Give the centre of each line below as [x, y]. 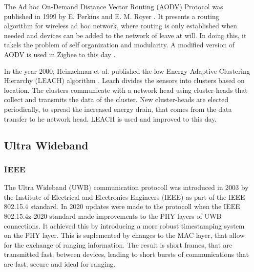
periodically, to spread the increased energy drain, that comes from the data [118, 109]
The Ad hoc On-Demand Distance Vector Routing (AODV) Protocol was [114, 6]
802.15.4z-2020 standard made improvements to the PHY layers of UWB [113, 216]
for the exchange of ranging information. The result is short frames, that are [118, 244]
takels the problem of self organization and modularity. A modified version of [119, 45]
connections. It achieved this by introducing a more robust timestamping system [124, 225]
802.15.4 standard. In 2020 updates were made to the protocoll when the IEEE [122, 206]
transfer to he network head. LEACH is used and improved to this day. [110, 118]
